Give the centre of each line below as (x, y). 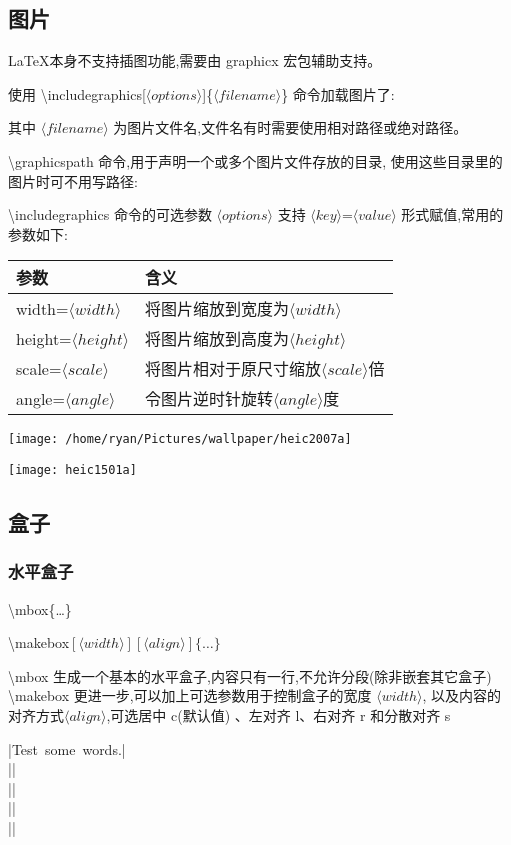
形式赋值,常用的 (452, 214)
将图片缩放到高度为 (216, 339)
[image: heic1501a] (72, 470)
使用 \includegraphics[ (77, 93)
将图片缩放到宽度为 (216, 309)
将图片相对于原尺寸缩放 (232, 369)
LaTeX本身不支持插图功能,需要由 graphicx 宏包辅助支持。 (195, 60)
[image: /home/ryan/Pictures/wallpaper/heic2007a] (180, 439)
